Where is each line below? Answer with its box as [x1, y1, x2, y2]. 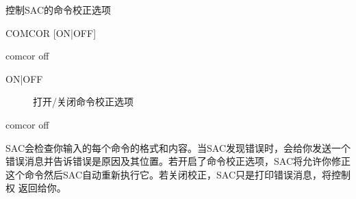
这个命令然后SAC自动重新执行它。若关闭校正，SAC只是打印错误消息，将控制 [5, 167, 351, 181]
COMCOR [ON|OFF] [5, 25, 97, 40]
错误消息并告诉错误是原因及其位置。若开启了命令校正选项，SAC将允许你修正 [5, 154, 351, 168]
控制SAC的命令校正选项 [5, 3, 111, 16]
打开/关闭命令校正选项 [33, 94, 133, 109]
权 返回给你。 [5, 181, 66, 195]
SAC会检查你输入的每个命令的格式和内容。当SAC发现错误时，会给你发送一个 [5, 140, 351, 155]
